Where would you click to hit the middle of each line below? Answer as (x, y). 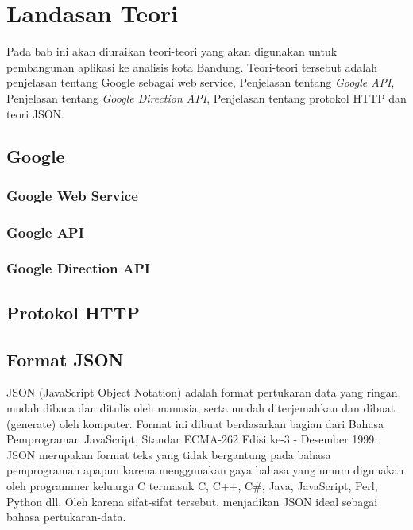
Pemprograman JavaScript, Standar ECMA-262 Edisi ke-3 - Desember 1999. (192, 439)
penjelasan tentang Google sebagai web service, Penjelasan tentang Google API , (201, 82)
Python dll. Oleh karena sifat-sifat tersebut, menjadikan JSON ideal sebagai (192, 501)
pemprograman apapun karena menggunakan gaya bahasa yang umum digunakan (205, 470)
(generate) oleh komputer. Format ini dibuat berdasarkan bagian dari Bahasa (195, 423)
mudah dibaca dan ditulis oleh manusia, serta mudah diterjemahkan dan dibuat (201, 407)
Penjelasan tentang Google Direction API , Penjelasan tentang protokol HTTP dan (206, 97)
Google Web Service (72, 195)
